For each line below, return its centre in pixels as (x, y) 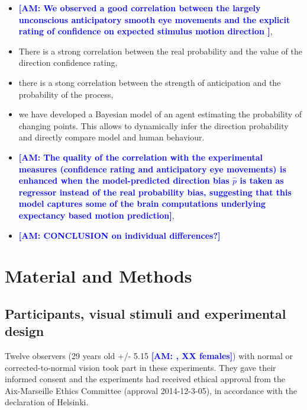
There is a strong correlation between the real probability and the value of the (160, 51)
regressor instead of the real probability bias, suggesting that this (155, 192)
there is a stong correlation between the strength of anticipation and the (150, 82)
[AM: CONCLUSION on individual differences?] (119, 235)
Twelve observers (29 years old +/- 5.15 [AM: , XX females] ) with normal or (149, 356)
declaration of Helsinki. (47, 402)
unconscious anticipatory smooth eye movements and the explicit (154, 19)
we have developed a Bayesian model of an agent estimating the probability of (160, 114)
